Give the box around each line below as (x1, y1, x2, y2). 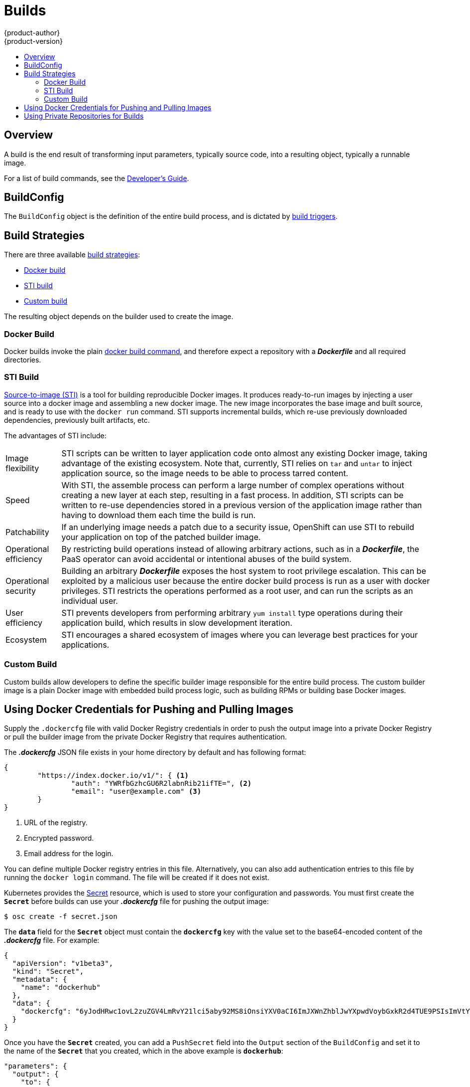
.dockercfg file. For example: (4, 936, 100, 945)
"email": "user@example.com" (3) (71, 787, 202, 796)
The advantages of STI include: (4, 431, 107, 440)
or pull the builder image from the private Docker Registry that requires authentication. (4, 732, 287, 741)
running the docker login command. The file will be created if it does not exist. (4, 873, 269, 882)
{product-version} (4, 36, 63, 45)
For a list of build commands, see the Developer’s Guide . (4, 174, 189, 182)
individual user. (61, 595, 118, 606)
